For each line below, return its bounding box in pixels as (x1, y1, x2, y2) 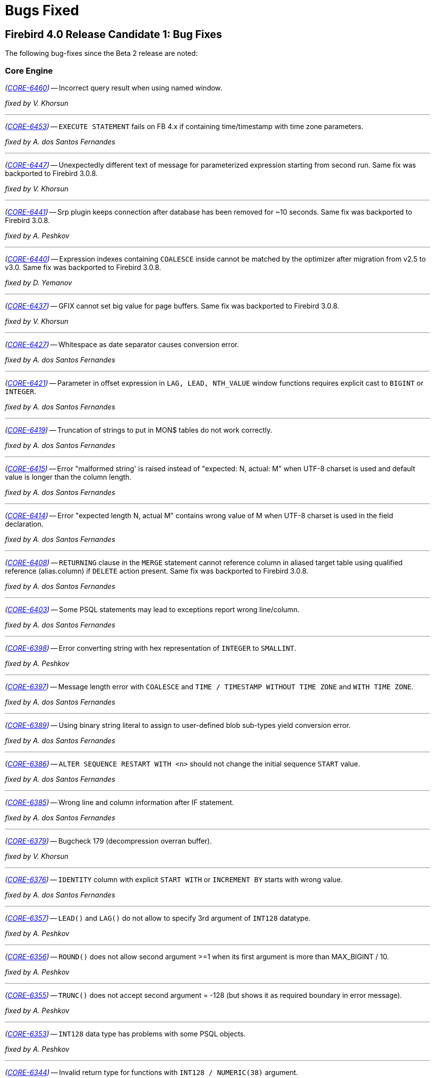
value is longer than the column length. (5, 472, 131, 481)
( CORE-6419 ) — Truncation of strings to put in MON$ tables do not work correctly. (5, 425, 272, 434)
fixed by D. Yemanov (5, 278, 72, 287)
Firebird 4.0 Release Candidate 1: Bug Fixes (5, 28, 222, 41)
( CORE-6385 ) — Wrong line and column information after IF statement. (5, 798, 234, 807)
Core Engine (5, 65, 53, 76)
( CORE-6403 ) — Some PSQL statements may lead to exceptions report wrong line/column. (5, 605, 300, 614)
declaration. (5, 519, 43, 528)
